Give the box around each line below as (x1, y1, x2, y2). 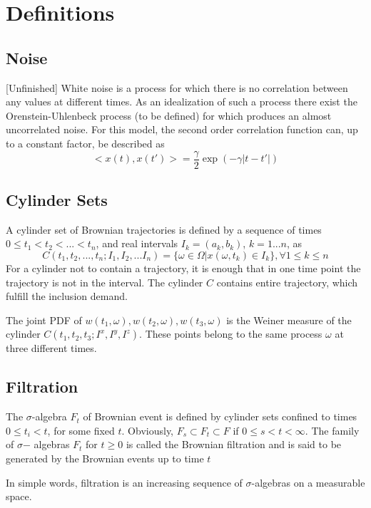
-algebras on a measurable (251, 475, 365, 489)
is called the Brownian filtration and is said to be (126, 437, 342, 452)
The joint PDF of (6, 312, 82, 327)
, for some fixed (47, 423, 115, 437)
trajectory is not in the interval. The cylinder (6, 274, 203, 289)
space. (6, 489, 32, 504)
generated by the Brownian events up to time (6, 450, 204, 465)
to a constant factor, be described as (6, 135, 165, 150)
